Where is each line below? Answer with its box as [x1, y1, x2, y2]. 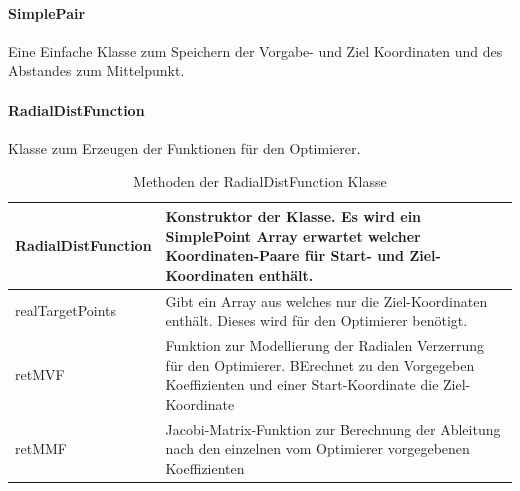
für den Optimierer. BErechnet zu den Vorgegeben [165, 354, 475, 375]
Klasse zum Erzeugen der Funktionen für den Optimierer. [8, 137, 361, 158]
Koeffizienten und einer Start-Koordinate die [165, 374, 439, 395]
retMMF [15, 438, 67, 459]
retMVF [15, 364, 65, 385]
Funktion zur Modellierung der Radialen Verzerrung [165, 335, 485, 356]
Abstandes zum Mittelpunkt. [8, 60, 185, 81]
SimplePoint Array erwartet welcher [165, 225, 421, 246]
